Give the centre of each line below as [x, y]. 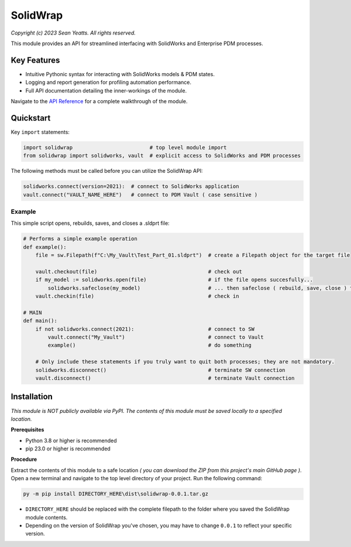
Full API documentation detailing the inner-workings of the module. [106, 90]
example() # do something [149, 345]
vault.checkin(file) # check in [137, 296]
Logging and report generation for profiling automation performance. [109, 83]
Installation [32, 397]
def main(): [40, 321]
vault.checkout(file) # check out [139, 271]
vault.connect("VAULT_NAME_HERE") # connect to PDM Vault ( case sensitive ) [140, 194]
